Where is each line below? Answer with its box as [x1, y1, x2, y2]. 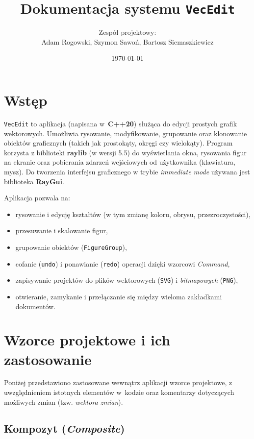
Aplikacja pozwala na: [4, 193, 70, 203]
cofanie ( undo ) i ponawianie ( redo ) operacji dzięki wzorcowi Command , [15, 258, 230, 268]
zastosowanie [4, 349, 92, 369]
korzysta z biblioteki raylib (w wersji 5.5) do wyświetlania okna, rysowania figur [4, 147, 247, 157]
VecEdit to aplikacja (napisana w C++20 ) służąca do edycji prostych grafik [4, 118, 237, 128]
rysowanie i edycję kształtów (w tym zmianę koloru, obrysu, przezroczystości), [15, 209, 251, 219]
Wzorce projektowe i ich [4, 330, 171, 350]
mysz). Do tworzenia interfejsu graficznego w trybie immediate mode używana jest [4, 167, 250, 176]
